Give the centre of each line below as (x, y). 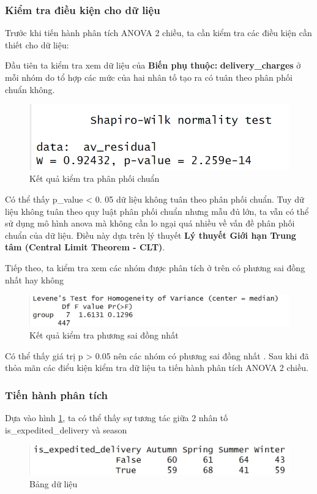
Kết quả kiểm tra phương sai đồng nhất (104, 335)
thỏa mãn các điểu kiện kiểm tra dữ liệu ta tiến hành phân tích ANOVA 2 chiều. (157, 368)
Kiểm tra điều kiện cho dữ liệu (83, 9)
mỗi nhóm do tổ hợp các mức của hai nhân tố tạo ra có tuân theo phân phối (149, 77)
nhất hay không (35, 279)
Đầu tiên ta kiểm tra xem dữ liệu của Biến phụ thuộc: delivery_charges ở (153, 65)
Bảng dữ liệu (54, 484)
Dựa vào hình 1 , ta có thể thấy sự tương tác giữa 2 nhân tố (117, 417)
